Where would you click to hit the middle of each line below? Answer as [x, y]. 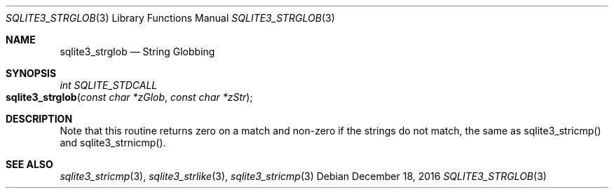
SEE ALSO [29, 164]
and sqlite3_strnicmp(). [113, 143]
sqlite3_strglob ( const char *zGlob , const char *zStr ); [129, 97]
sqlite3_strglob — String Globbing [137, 51]
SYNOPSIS [31, 73]
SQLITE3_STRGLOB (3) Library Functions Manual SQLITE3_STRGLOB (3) [170, 18]
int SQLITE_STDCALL [109, 85]
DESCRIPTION [39, 119]
